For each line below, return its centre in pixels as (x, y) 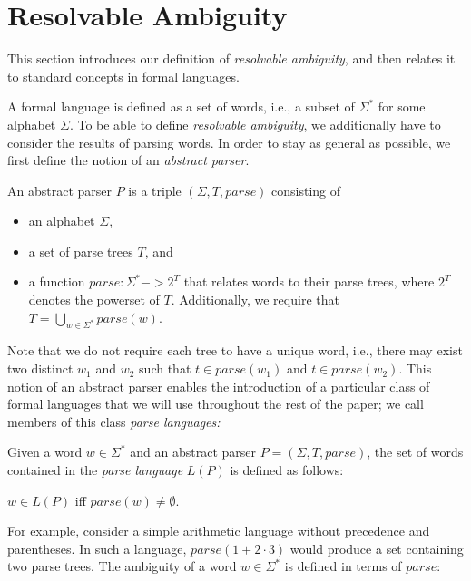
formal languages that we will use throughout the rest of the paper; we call (216, 404)
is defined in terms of (343, 566)
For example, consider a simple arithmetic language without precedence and (219, 531)
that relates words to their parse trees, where (309, 281)
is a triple (155, 190)
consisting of (306, 190)
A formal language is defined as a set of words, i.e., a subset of (181, 107)
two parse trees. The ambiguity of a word (122, 566)
